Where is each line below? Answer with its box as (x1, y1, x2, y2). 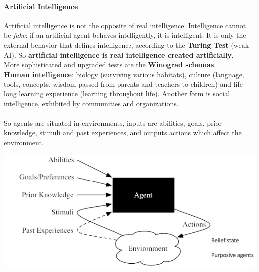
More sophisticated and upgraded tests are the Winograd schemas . (4, 59, 216, 70)
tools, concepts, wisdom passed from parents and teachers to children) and (4, 79, 232, 89)
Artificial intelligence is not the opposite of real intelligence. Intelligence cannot (4, 20, 246, 30)
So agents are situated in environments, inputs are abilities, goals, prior (4, 117, 222, 128)
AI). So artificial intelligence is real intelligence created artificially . (4, 49, 234, 60)
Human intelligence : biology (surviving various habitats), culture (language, (4, 69, 244, 79)
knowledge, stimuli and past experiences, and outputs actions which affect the (4, 127, 242, 138)
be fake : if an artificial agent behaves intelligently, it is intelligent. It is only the (4, 30, 246, 40)
